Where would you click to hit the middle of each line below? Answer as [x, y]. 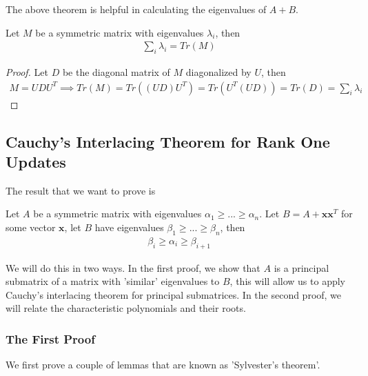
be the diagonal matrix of [116, 72]
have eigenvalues [129, 227]
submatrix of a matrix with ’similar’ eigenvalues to [113, 281]
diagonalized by [218, 72]
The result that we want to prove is [81, 190]
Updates [36, 162]
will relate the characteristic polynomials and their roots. [126, 308]
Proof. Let [27, 72]
